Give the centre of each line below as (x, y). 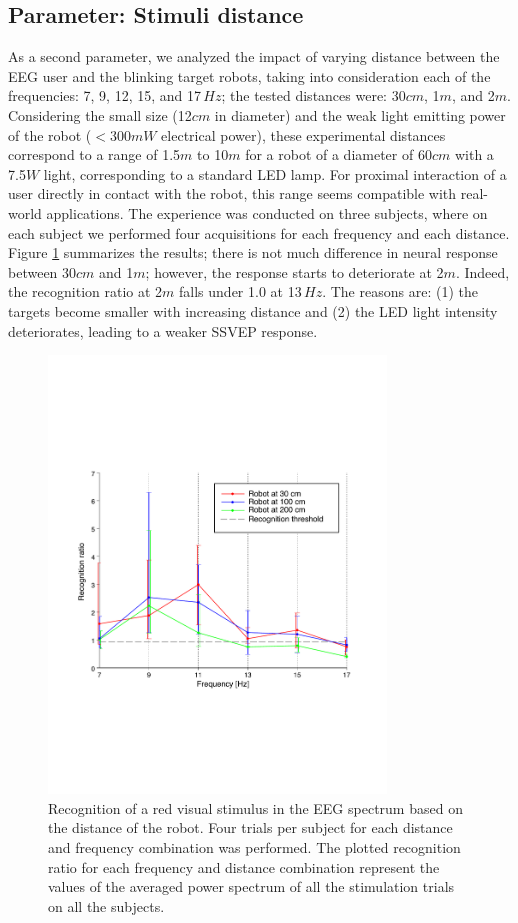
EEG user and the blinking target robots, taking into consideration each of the (249, 75)
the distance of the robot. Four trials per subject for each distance (250, 827)
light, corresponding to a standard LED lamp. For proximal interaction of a (275, 173)
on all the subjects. (106, 905)
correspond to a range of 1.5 (94, 154)
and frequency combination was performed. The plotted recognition (254, 846)
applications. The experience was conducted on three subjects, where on (267, 212)
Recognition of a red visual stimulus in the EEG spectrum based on (255, 807)
